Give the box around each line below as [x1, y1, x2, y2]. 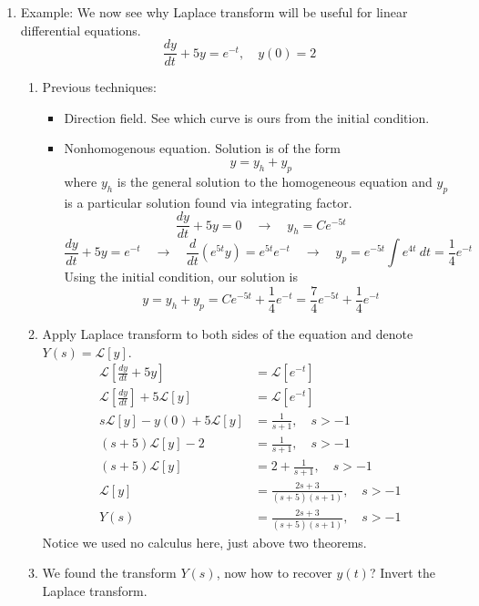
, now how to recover [216, 563, 332, 582]
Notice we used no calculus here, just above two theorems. [42, 532, 367, 551]
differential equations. [20, 20, 141, 39]
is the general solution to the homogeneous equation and [117, 171, 433, 190]
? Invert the [369, 563, 435, 582]
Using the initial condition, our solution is [64, 267, 298, 286]
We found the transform [42, 563, 177, 582]
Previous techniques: [42, 77, 157, 97]
